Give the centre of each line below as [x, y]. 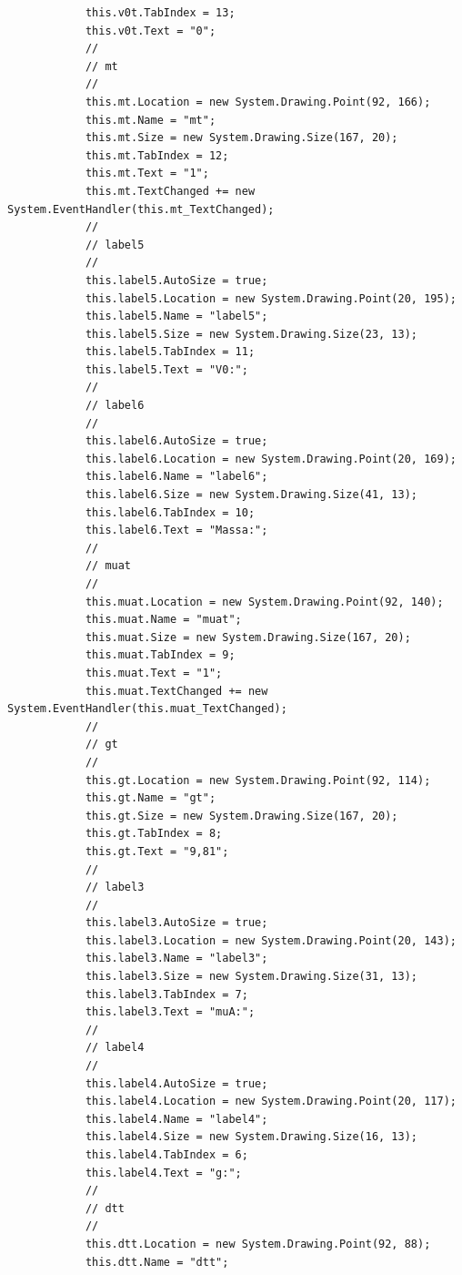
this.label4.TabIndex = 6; [166, 1155]
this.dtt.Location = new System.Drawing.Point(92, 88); [258, 1244]
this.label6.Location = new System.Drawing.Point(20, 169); [271, 459]
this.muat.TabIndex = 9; [160, 655]
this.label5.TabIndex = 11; [170, 352]
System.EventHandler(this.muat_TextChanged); [147, 709]
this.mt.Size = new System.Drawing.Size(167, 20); [241, 138]
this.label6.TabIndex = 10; [170, 512]
